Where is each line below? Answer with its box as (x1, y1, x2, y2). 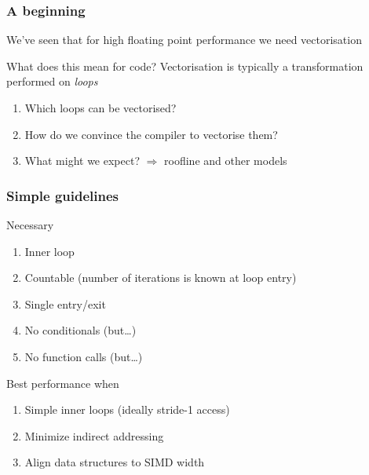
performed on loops (6, 73, 98, 90)
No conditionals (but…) (24, 322, 137, 338)
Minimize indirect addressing (24, 427, 164, 444)
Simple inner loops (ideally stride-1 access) (24, 401, 230, 418)
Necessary (6, 217, 54, 232)
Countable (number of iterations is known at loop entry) (24, 269, 297, 286)
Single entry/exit (24, 295, 106, 312)
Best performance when (6, 375, 119, 391)
